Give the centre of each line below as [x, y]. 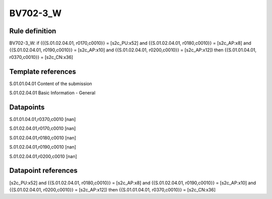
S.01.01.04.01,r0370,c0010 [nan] [43, 119]
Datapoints [27, 107]
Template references [43, 71]
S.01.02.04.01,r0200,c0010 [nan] [43, 156]
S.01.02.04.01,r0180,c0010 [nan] [43, 138]
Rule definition [33, 31]
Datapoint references [44, 171]
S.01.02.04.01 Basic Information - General [52, 93]
